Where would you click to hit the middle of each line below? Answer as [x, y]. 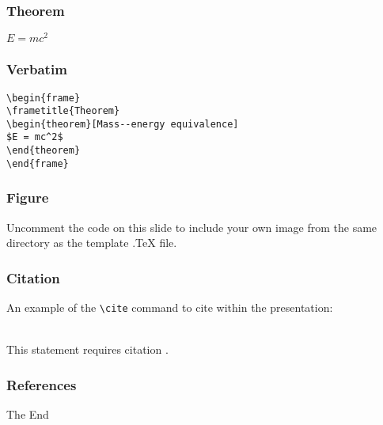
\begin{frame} [44, 98]
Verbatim [37, 69]
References [42, 384]
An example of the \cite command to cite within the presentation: [170, 307]
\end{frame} [38, 163]
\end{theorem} [44, 151]
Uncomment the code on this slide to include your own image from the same [192, 227]
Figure [28, 197]
